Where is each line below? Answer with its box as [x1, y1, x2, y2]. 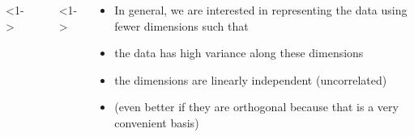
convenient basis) [114, 114, 199, 131]
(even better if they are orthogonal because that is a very [114, 98, 399, 115]
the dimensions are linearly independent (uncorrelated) [114, 71, 387, 88]
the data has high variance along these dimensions [114, 44, 364, 61]
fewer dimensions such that [114, 17, 249, 34]
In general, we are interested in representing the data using [114, 2, 408, 18]
